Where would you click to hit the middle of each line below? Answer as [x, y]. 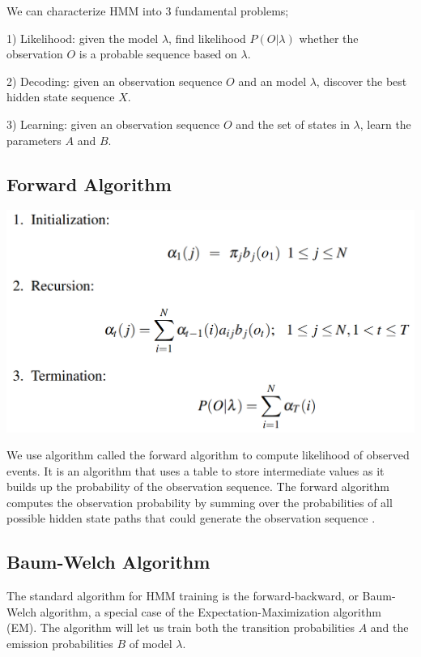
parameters [34, 140]
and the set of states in [293, 124]
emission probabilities [60, 644]
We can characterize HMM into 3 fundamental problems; [148, 11]
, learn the [385, 124]
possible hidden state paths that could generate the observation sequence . [191, 518]
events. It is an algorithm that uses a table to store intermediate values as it [196, 470]
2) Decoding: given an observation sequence [115, 81]
